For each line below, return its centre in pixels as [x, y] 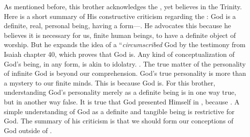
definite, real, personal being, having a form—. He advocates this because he [117, 26]
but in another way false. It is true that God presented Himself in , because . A [122, 101]
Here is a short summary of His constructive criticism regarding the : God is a [120, 16]
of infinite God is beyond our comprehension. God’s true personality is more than [125, 73]
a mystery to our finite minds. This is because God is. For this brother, [110, 82]
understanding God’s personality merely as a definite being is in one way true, [120, 92]
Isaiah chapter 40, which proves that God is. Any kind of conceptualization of [119, 54]
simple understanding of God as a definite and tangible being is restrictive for [119, 111]
